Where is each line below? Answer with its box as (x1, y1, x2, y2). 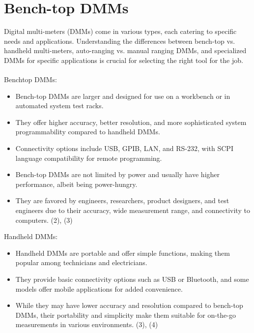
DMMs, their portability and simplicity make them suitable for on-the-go (15, 309, 236, 320)
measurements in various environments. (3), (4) (15, 319, 158, 330)
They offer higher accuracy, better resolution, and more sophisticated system (15, 117, 247, 127)
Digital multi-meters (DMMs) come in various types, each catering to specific (4, 26, 237, 36)
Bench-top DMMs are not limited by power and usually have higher (15, 169, 220, 180)
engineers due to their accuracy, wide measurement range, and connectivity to (15, 205, 250, 215)
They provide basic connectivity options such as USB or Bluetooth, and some (15, 274, 249, 284)
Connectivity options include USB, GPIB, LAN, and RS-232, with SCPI (15, 143, 233, 153)
